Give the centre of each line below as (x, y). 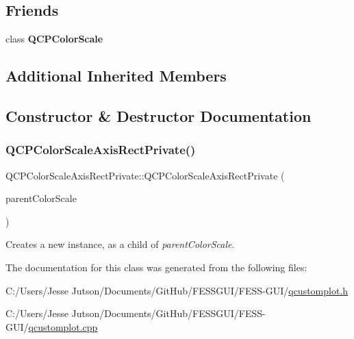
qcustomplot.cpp (63, 326)
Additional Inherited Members (116, 76)
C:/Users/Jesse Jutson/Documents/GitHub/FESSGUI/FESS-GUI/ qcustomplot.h (177, 290)
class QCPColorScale (54, 39)
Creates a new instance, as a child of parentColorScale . (120, 244)
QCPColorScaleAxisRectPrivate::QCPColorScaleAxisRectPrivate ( (145, 175)
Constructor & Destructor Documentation (159, 115)
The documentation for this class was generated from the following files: (156, 267)
